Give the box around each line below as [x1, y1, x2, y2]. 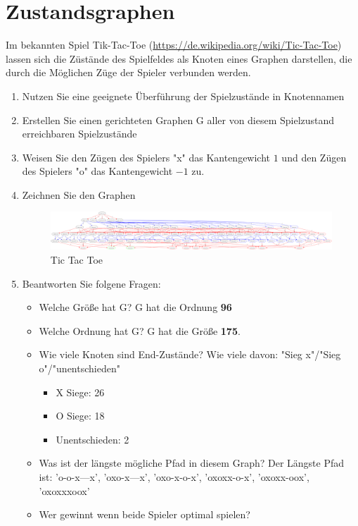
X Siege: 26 [56, 384, 105, 399]
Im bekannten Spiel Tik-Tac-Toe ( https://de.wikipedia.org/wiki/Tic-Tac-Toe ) [6, 37, 342, 52]
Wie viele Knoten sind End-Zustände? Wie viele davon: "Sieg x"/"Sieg [39, 347, 341, 362]
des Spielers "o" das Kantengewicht [22, 164, 173, 178]
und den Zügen [281, 149, 347, 164]
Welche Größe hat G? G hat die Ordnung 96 [39, 300, 232, 314]
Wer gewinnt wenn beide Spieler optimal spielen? [39, 507, 250, 522]
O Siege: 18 [56, 408, 105, 423]
